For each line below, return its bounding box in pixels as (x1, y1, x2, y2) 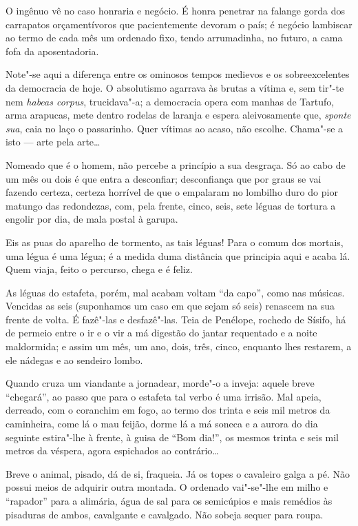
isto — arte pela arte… (6, 134, 101, 149)
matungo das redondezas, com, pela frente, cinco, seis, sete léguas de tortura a (6, 198, 336, 212)
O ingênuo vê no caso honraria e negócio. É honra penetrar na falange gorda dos (6, 3, 345, 17)
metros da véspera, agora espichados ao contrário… (6, 443, 219, 458)
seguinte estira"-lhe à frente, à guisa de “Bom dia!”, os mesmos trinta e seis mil (6, 429, 339, 444)
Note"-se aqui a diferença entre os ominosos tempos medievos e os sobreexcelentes (6, 67, 350, 81)
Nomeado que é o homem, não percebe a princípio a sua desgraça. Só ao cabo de (6, 157, 346, 172)
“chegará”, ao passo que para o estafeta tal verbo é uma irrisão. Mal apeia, (6, 389, 322, 403)
